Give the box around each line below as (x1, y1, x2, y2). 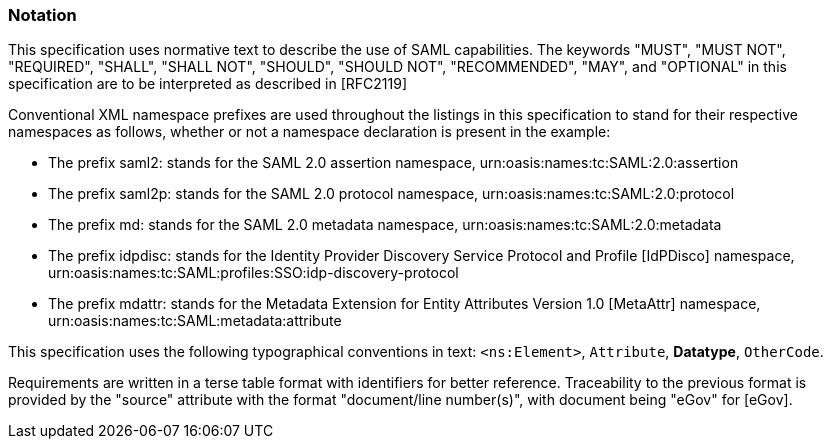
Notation (8, 5, 77, 25)
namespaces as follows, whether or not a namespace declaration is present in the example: (8, 123, 611, 141)
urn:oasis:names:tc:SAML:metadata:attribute (48, 312, 342, 330)
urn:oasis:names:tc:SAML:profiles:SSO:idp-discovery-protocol (48, 264, 459, 282)
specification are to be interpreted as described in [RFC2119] (8, 75, 408, 93)
